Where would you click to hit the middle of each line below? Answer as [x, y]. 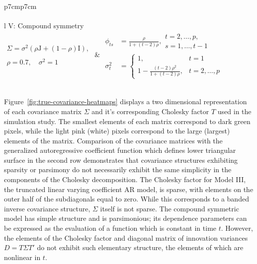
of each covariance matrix [43, 111]
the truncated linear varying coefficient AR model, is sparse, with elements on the [129, 189]
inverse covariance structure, [47, 208]
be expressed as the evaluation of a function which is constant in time [110, 228]
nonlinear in [22, 257]
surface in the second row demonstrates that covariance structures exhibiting [121, 160]
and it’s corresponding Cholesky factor [150, 111]
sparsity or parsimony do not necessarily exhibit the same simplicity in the [118, 169]
